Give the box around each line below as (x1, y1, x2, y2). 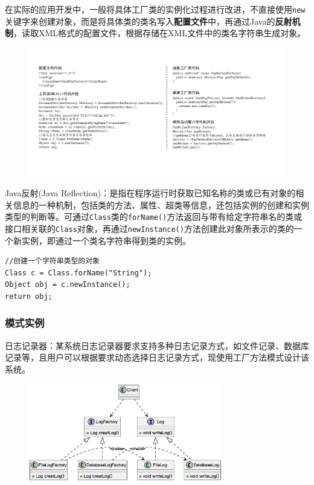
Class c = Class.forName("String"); (5, 268, 152, 277)
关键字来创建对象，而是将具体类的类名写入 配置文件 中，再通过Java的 (5, 14, 275, 27)
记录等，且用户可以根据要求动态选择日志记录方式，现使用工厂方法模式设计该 (5, 351, 309, 364)
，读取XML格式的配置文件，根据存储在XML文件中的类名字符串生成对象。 (13, 27, 306, 39)
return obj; (5, 292, 53, 301)
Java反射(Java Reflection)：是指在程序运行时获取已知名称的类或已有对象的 (5, 187, 296, 199)
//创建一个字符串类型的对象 (5, 257, 100, 266)
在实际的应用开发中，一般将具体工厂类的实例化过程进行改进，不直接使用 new (5, 3, 306, 15)
